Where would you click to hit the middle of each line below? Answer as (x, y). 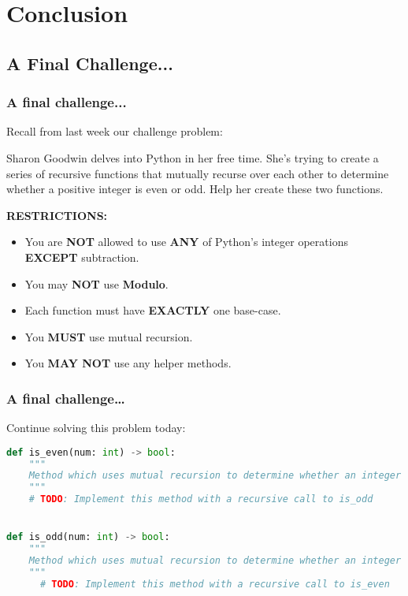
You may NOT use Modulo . (96, 283)
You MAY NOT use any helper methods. (128, 363)
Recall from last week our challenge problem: (115, 131)
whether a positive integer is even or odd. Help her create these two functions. (195, 189)
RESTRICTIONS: (57, 215)
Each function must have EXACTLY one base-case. (153, 310)
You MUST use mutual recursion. (109, 336)
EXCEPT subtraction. (82, 257)
